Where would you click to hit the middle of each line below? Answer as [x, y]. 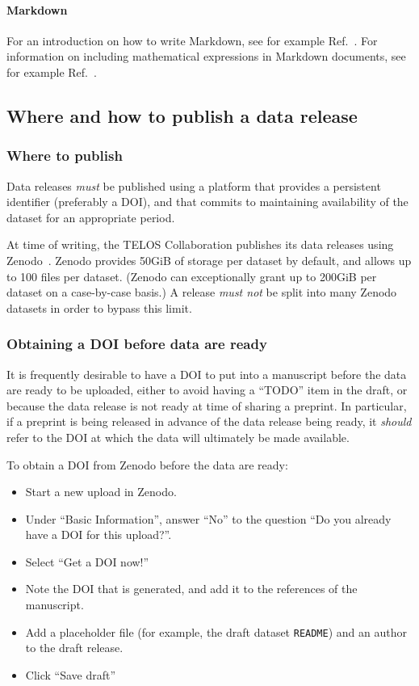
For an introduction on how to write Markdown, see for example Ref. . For [192, 40]
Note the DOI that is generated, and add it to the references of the [191, 589]
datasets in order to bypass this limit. [99, 307]
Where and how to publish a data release [182, 115]
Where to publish [65, 156]
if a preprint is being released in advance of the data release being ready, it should [209, 421]
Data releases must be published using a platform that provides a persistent [194, 185]
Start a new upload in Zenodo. [101, 492]
